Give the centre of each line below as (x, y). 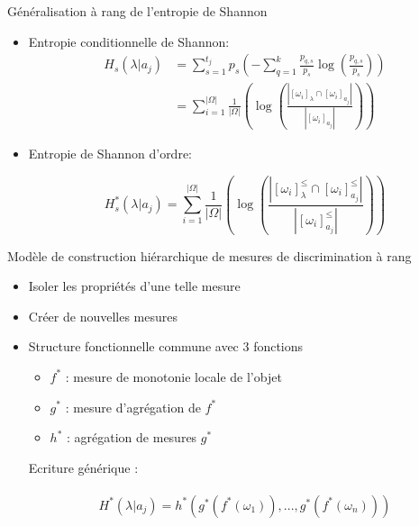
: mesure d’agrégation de (133, 407)
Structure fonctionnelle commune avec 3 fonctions (166, 346)
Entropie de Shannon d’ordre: (110, 153)
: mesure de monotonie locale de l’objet (173, 376)
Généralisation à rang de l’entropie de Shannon (137, 11)
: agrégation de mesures (132, 437)
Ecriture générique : (83, 467)
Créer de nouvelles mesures (103, 316)
